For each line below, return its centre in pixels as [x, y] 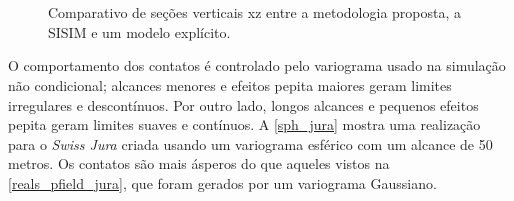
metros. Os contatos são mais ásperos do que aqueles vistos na [199, 163]
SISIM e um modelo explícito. [139, 31]
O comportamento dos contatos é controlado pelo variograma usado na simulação [257, 65]
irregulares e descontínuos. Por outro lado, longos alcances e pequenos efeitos [243, 104]
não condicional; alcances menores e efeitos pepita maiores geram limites [230, 84]
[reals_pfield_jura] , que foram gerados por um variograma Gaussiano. [222, 182]
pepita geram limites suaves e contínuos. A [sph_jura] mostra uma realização [244, 124]
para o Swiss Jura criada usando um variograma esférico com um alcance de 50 [250, 143]
